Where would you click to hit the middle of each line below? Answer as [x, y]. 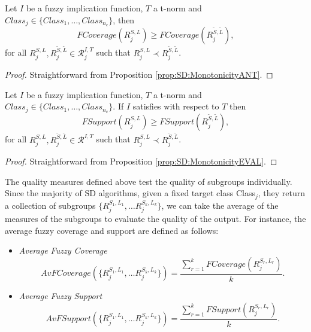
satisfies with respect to [176, 106]
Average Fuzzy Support [61, 296]
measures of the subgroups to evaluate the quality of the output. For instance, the [155, 219]
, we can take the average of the [220, 205]
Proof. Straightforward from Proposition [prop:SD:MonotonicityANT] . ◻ [139, 74]
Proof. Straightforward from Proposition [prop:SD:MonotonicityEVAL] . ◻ [141, 161]
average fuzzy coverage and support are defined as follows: [112, 230]
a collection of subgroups [50, 205]
